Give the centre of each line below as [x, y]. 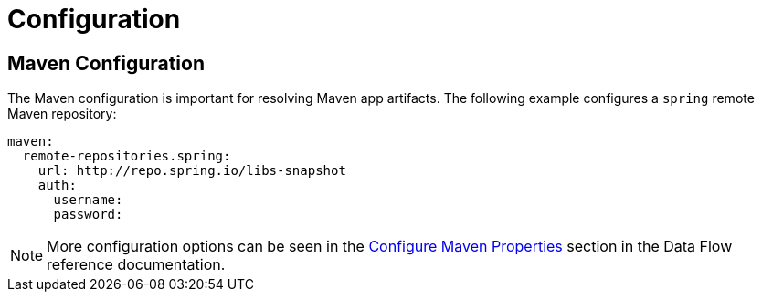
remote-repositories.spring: [127, 156]
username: [88, 200]
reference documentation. [136, 265]
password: [88, 215]
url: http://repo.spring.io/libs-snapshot [192, 171]
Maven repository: [62, 114]
